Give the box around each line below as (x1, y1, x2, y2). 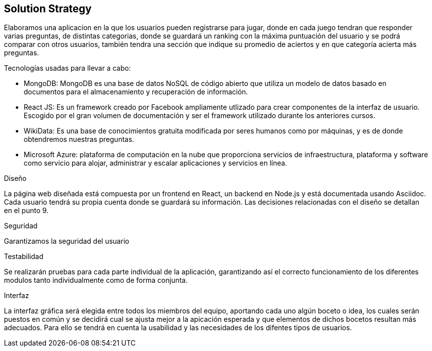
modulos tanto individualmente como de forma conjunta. (4, 276, 188, 285)
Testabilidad (4, 252, 43, 261)
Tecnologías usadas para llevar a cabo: (4, 64, 131, 73)
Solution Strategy (4, 2, 92, 15)
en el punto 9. (4, 206, 49, 215)
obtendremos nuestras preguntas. (24, 135, 134, 144)
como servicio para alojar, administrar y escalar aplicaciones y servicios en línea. (24, 159, 287, 168)
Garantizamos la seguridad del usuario (4, 237, 129, 246)
